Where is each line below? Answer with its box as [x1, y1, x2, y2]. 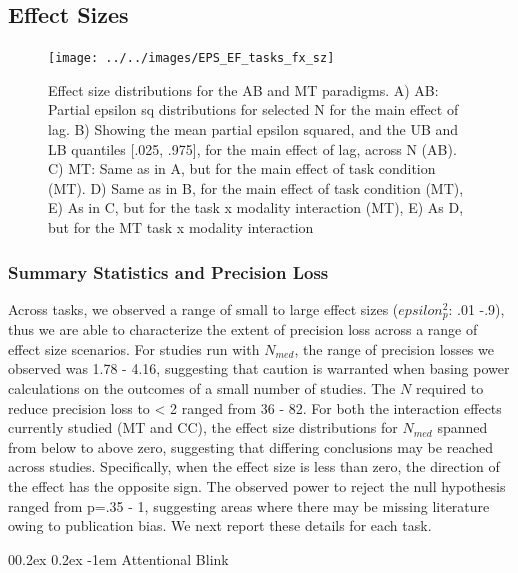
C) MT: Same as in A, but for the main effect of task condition [48, 158, 436, 179]
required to [415, 378, 484, 399]
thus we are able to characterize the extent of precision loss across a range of [8, 319, 478, 340]
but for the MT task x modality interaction [48, 217, 314, 238]
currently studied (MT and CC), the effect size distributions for [8, 417, 398, 438]
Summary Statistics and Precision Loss [8, 259, 329, 284]
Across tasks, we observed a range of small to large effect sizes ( [8, 298, 399, 319]
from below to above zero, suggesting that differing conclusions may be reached [8, 436, 493, 457]
